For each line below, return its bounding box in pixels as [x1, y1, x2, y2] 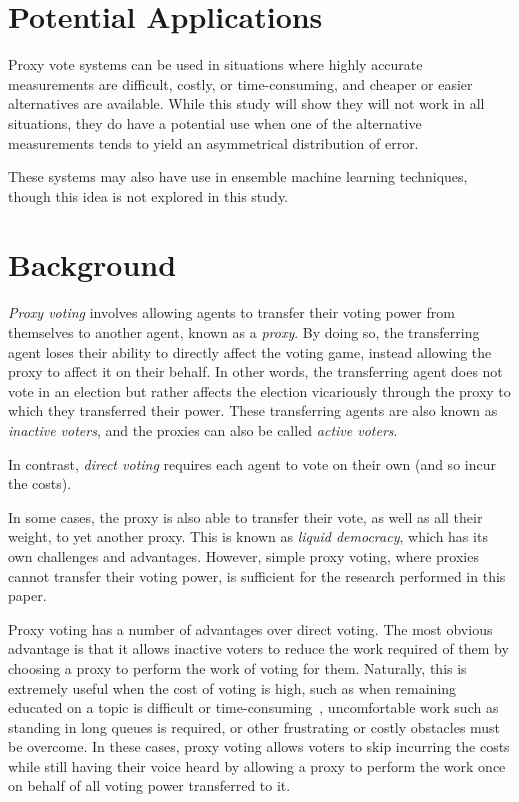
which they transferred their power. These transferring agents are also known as [8, 400, 498, 421]
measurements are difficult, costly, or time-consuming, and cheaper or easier [8, 73, 473, 94]
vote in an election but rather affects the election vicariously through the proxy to [8, 380, 511, 401]
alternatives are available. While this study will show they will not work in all [8, 93, 485, 114]
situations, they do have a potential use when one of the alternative [8, 112, 422, 133]
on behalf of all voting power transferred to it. [8, 775, 291, 796]
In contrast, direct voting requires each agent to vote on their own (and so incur [8, 453, 496, 474]
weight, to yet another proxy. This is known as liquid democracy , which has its [8, 526, 488, 547]
